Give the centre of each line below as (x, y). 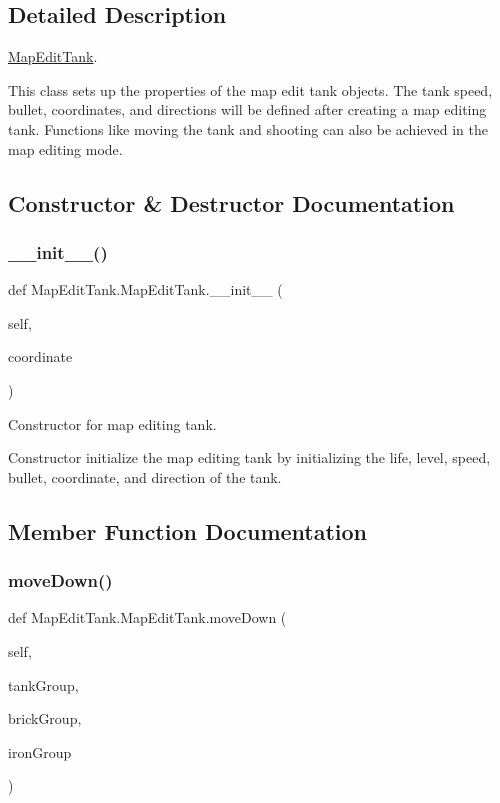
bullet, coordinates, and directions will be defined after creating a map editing (247, 109)
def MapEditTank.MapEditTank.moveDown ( (147, 617)
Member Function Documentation (188, 530)
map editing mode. (65, 148)
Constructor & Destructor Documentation (231, 202)
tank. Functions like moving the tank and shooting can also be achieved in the (248, 128)
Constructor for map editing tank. (112, 423)
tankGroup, (43, 684)
